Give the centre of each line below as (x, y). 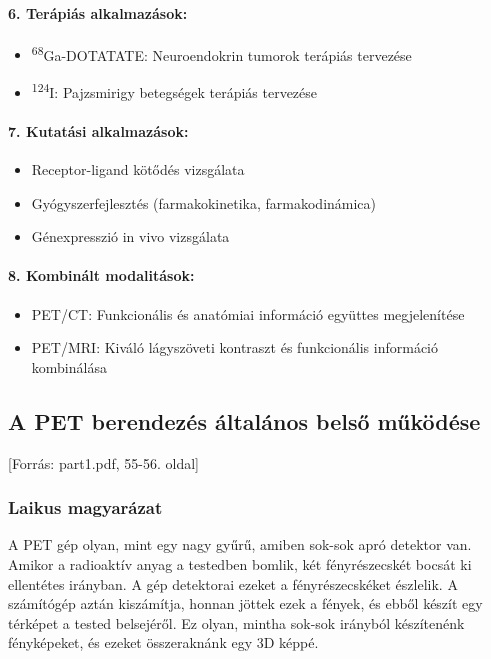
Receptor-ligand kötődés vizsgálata (138, 169)
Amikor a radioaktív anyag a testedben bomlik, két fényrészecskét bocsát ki (240, 564)
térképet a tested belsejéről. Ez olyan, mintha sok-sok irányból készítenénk (236, 622)
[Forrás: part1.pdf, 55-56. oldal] (104, 462)
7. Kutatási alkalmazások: (98, 130)
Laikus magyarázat (85, 507)
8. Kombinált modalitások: (101, 275)
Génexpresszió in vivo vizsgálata (130, 236)
